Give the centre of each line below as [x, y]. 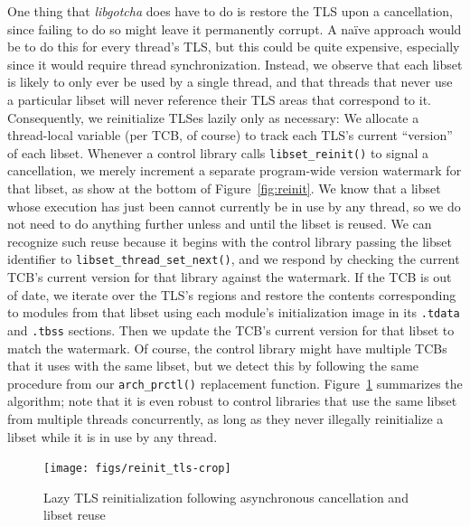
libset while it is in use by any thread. [113, 436]
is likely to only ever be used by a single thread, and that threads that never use [230, 82]
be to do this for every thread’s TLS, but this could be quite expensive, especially [234, 47]
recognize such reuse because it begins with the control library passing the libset [230, 241]
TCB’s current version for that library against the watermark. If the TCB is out [230, 277]
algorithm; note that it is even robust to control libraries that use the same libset [232, 401]
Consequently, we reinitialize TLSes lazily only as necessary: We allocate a [213, 117]
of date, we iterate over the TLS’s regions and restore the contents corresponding [232, 294]
